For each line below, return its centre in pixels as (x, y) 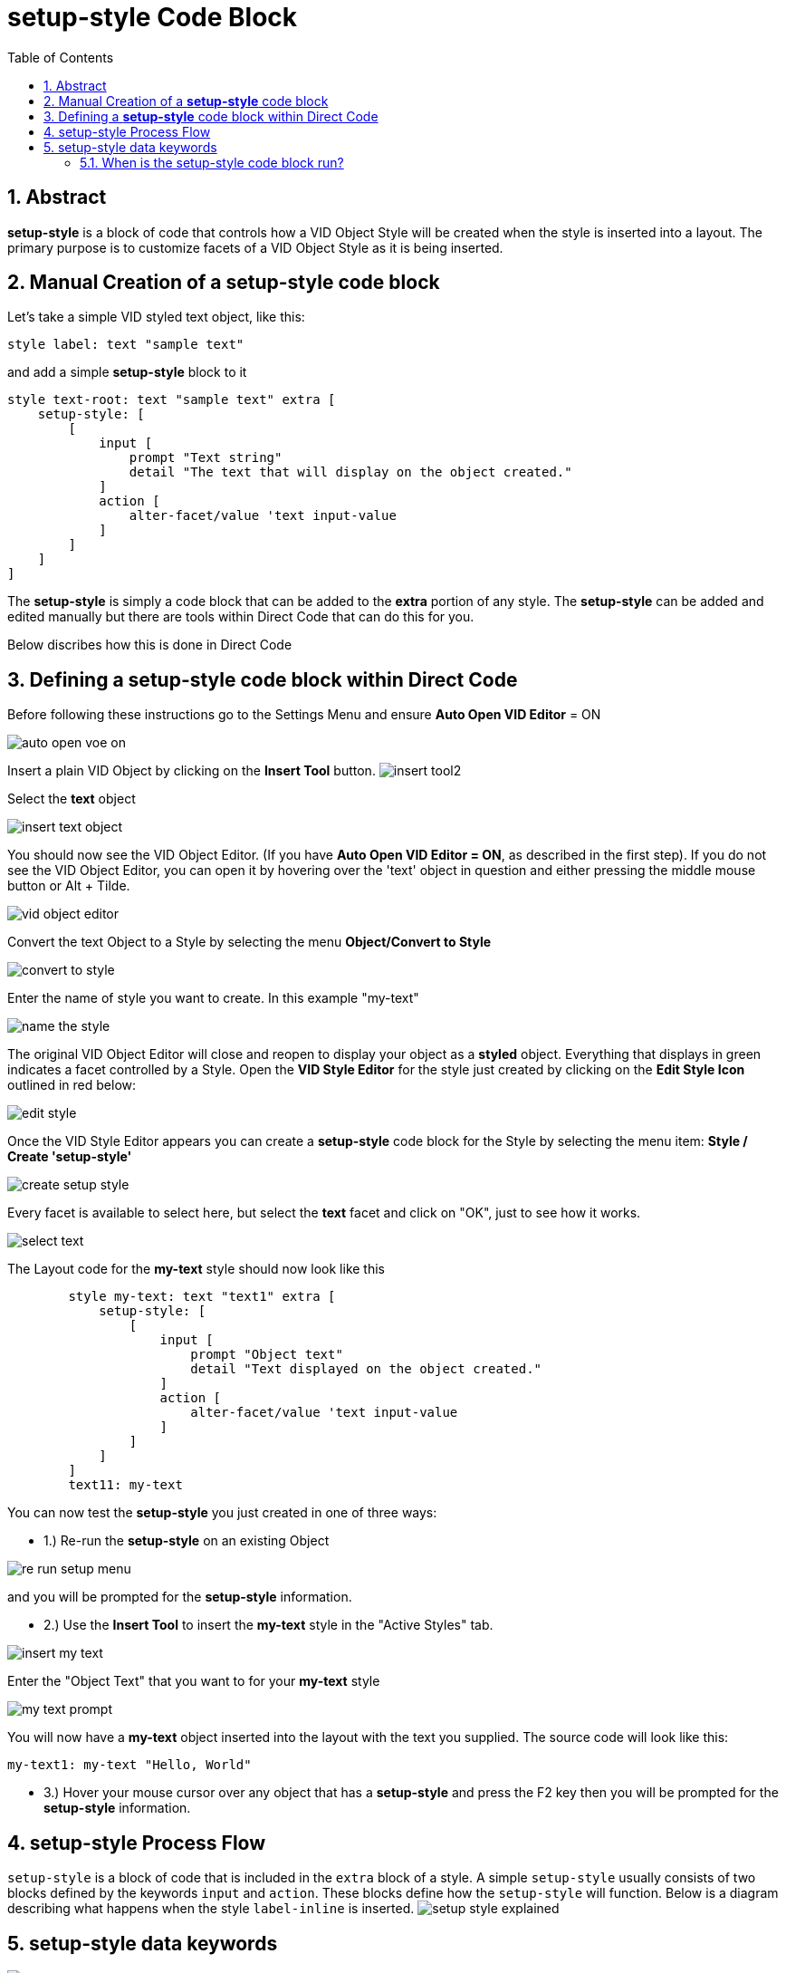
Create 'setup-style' (70, 1157)
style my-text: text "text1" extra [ (202, 1297)
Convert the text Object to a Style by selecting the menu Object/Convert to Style (249, 942)
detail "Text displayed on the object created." (366, 1369)
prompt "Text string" (206, 458)
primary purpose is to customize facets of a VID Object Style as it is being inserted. (255, 247)
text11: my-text (125, 1485)
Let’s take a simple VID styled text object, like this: (156, 317)
